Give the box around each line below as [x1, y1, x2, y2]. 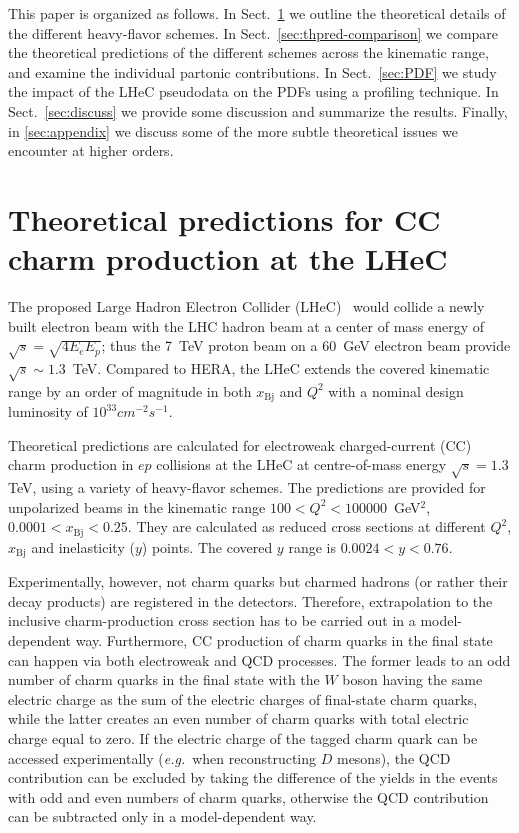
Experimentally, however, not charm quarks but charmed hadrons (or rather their [8, 571, 508, 592]
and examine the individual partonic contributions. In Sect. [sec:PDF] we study [8, 61, 497, 82]
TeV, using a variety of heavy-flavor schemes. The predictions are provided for [8, 477, 486, 498]
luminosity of [8, 401, 88, 422]
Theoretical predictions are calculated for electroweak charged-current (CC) [8, 434, 472, 455]
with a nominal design [328, 380, 464, 401]
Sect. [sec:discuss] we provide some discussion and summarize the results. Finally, [8, 100, 508, 121]
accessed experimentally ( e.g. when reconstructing [8, 747, 317, 768]
